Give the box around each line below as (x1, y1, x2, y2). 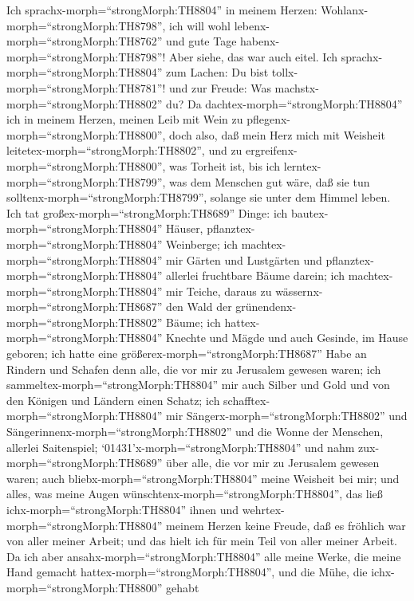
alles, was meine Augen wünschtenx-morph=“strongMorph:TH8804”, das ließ (6, 485, 383, 502)
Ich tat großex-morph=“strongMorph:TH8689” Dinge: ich (6, 204, 288, 221)
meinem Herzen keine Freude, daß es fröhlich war (166, 517, 406, 533)
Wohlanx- (321, 2, 369, 18)
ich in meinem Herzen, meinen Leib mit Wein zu (6, 111, 243, 128)
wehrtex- (242, 501, 285, 517)
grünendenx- (235, 298, 297, 315)
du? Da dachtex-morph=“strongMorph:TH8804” (166, 95, 403, 112)
